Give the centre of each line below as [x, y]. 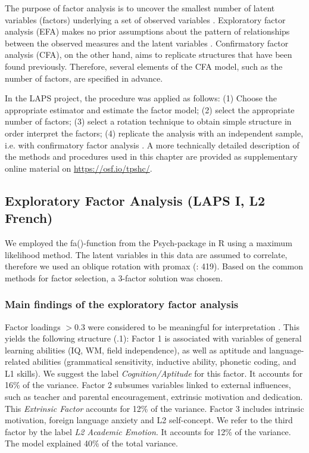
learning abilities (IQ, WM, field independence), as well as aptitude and [136, 350]
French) [29, 218]
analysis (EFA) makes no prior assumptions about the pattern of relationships [147, 31]
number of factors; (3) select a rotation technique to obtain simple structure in [148, 121]
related [18, 362]
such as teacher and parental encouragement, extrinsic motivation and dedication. [154, 397]
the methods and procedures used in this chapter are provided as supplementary [151, 156]
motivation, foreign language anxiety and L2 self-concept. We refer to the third [149, 420]
